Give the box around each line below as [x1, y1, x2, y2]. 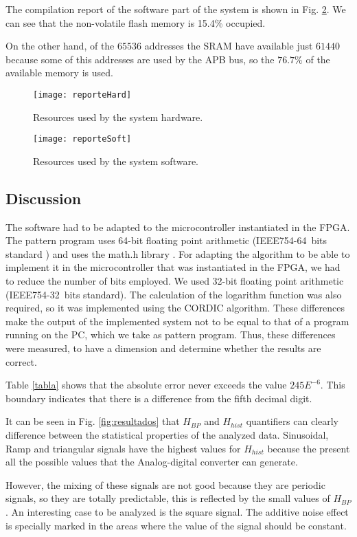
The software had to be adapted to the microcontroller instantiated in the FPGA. [5, 219, 350, 234]
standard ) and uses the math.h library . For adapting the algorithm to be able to [5, 246, 350, 261]
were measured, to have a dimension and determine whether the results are [5, 341, 321, 355]
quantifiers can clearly [246, 414, 338, 428]
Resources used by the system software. [33, 153, 199, 168]
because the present [267, 441, 350, 455]
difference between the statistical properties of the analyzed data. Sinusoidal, [5, 427, 329, 441]
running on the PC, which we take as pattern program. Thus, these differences [5, 327, 336, 342]
